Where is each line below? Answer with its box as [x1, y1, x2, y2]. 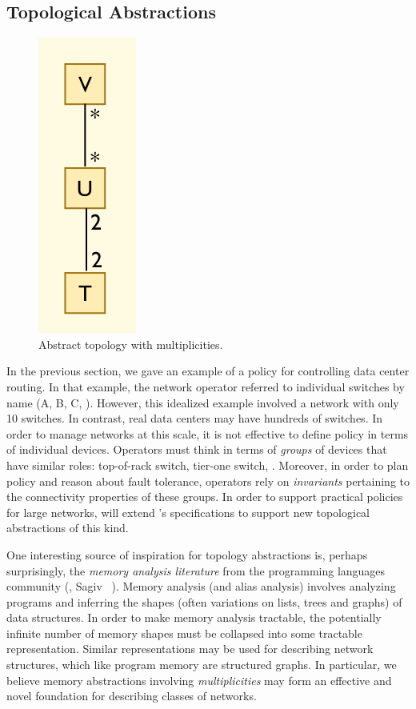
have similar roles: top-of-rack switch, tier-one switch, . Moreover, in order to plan [6, 456, 409, 473]
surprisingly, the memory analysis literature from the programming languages [6, 562, 386, 579]
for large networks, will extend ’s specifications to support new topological [6, 503, 370, 520]
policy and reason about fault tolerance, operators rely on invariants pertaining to [6, 472, 410, 489]
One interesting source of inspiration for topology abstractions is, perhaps [6, 546, 368, 563]
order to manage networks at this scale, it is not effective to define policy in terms [6, 425, 409, 442]
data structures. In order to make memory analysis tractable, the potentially [6, 609, 382, 626]
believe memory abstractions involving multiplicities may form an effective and [6, 671, 392, 688]
